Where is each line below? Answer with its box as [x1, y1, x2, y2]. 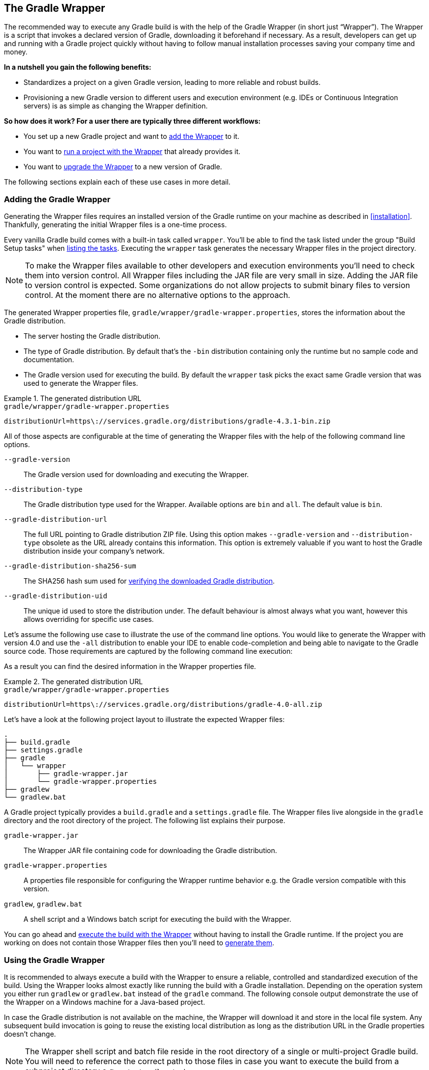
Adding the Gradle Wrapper [4, 194, 111, 204]
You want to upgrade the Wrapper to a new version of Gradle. [24, 162, 222, 171]
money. [4, 48, 28, 56]
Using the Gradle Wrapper [4, 955, 105, 965]
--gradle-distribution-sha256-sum [4, 562, 136, 570]
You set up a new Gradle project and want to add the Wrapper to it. [24, 132, 240, 141]
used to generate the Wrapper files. [24, 379, 138, 388]
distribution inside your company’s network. [24, 547, 165, 556]
